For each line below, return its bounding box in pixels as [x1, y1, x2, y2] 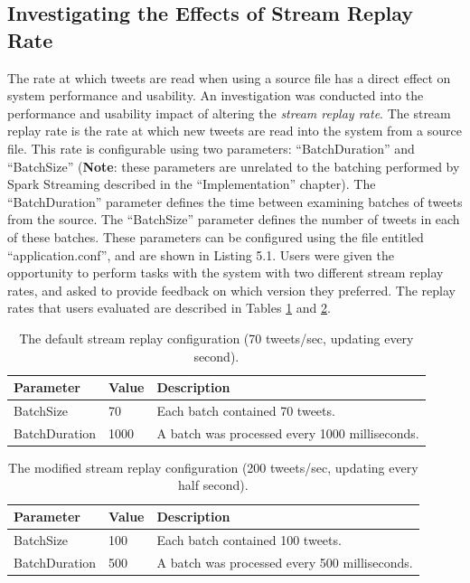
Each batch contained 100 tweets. [156, 530, 342, 549]
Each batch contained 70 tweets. [156, 400, 335, 419]
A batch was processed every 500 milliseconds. [156, 552, 413, 571]
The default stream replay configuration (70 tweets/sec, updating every [19, 328, 414, 347]
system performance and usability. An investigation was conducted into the [7, 86, 424, 105]
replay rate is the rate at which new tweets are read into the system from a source [7, 121, 463, 140]
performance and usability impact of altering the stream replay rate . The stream [7, 103, 451, 122]
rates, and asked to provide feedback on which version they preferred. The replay [7, 280, 456, 299]
